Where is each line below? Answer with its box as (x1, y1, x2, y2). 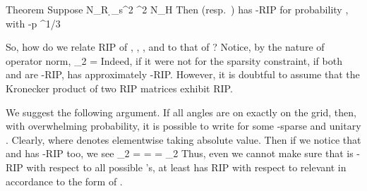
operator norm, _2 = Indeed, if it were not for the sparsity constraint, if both (6, 53, 342, 68)
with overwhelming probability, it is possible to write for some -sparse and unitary (6, 118, 361, 133)
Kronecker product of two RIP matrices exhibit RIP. (6, 80, 233, 95)
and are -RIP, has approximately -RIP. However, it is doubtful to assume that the (6, 67, 360, 82)
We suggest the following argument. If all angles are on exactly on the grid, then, (6, 104, 356, 119)
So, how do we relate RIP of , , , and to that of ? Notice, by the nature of (6, 39, 325, 54)
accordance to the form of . (6, 173, 123, 188)
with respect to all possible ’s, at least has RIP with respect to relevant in (26, 159, 347, 174)
